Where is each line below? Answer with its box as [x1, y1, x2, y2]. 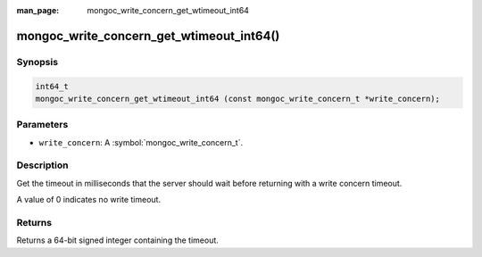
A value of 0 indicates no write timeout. [16, 195, 161, 205]
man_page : [16, 5, 60, 15]
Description [16, 159, 69, 171]
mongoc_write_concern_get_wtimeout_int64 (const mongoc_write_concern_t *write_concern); [35, 94, 441, 104]
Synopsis [16, 55, 58, 68]
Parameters [16, 119, 69, 131]
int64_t [35, 81, 69, 91]
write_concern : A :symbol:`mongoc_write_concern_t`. [38, 137, 244, 147]
